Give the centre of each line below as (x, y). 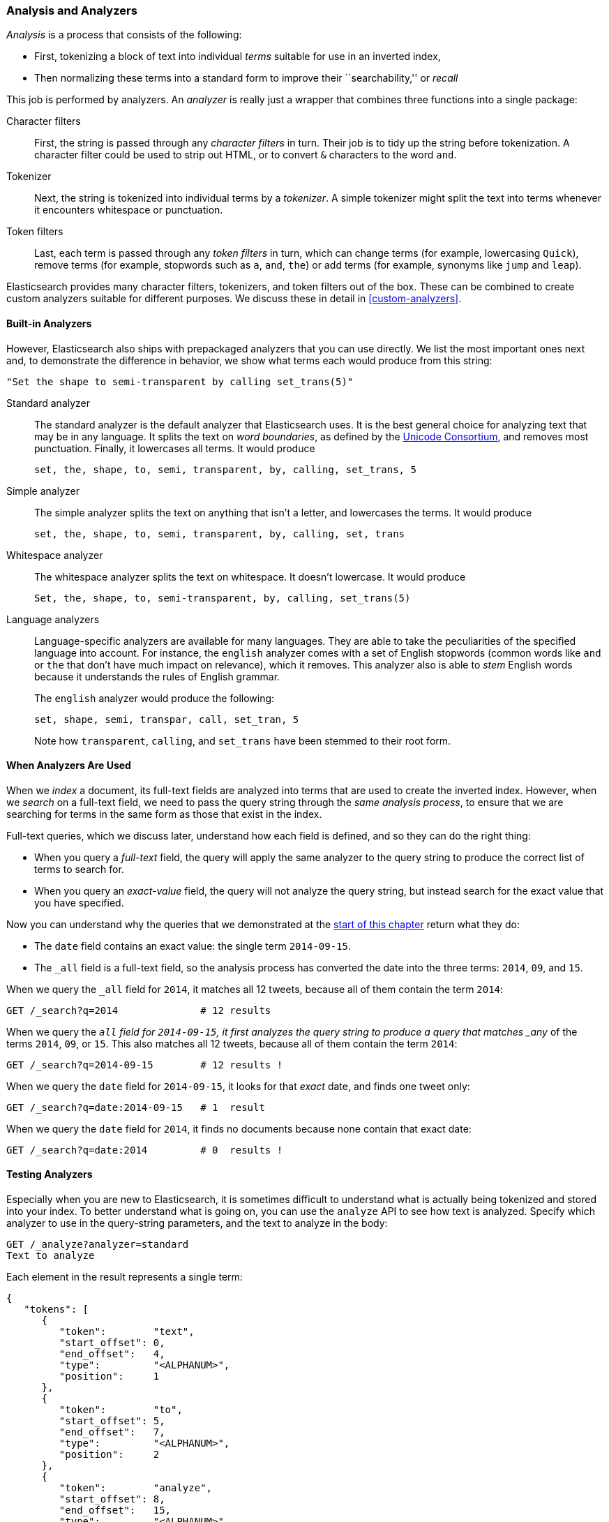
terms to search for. (79, 869)
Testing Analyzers (50, 1174)
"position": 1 (109, 1376)
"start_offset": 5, (112, 1421)
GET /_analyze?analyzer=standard (98, 1245)
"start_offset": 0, (112, 1343)
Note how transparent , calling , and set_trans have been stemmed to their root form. (243, 740)
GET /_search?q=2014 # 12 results (139, 1010)
